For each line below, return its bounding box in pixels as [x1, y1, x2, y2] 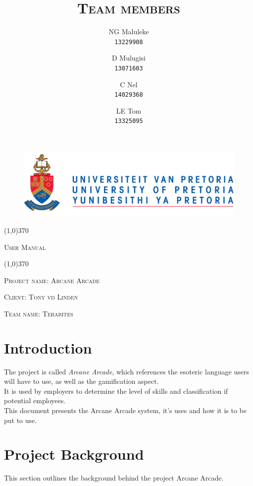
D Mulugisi [112, 53, 146, 63]
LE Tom [116, 105, 142, 116]
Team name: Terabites [4, 308, 73, 318]
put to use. [4, 415, 37, 425]
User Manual [4, 242, 46, 252]
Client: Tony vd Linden [4, 292, 78, 302]
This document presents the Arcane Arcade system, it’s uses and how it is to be [4, 405, 247, 415]
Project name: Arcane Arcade [4, 275, 100, 285]
